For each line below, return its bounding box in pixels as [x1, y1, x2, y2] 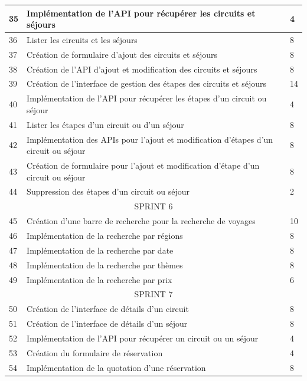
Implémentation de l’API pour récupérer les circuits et [27, 6, 256, 19]
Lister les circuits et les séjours [27, 33, 138, 45]
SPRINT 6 [134, 200, 173, 212]
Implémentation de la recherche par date [27, 244, 174, 256]
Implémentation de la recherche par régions [27, 229, 183, 241]
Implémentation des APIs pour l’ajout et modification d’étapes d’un [27, 133, 273, 145]
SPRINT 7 [134, 288, 173, 300]
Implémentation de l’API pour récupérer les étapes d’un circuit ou [27, 92, 267, 104]
